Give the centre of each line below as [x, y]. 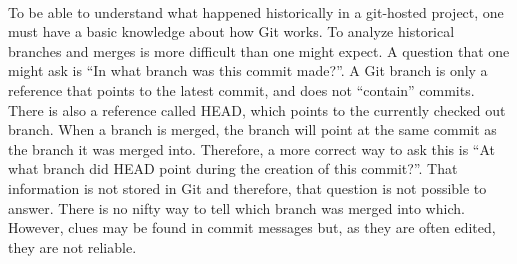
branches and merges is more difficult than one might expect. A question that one [259, 50]
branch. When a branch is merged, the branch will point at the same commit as [252, 129]
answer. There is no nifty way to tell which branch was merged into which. [236, 207]
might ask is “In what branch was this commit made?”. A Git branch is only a [248, 70]
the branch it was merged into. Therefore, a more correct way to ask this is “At [252, 148]
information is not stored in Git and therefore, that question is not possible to [247, 187]
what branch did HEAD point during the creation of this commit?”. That [233, 168]
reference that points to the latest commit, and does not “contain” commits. [241, 89]
